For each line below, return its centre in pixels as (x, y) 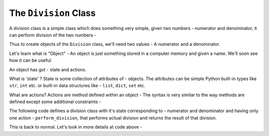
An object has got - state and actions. (48, 69)
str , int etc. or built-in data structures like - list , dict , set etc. (77, 86)
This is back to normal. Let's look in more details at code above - (76, 127)
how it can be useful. (31, 60)
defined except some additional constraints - (55, 102)
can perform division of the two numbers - (53, 35)
